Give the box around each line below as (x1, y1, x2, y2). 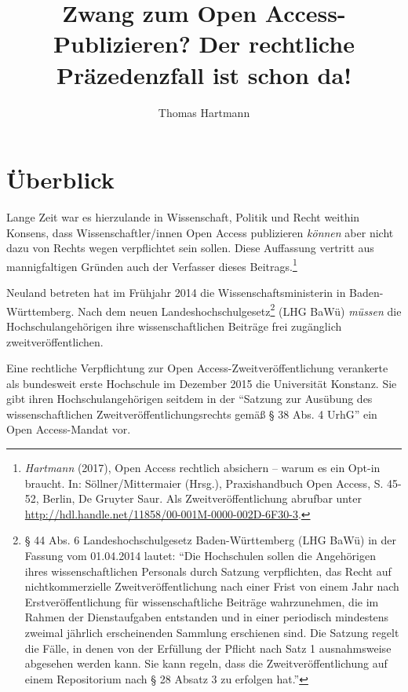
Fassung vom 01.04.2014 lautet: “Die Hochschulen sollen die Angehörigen (24, 547, 376, 564)
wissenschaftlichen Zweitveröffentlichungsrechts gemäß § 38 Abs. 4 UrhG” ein (6, 405, 377, 422)
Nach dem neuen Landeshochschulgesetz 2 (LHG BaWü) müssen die (78, 300, 402, 319)
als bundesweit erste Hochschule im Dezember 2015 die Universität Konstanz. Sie (6, 375, 397, 391)
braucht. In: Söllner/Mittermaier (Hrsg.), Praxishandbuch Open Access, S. (24, 474, 384, 491)
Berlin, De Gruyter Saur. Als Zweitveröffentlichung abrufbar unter (42, 490, 362, 507)
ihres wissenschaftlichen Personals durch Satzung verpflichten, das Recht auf (24, 562, 392, 579)
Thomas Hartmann (158, 104, 250, 120)
